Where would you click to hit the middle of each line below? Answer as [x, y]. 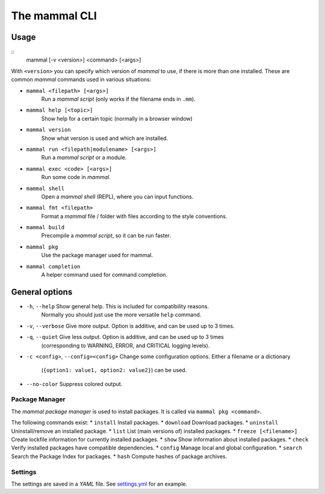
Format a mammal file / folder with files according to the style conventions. [134, 216]
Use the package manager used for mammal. [97, 255]
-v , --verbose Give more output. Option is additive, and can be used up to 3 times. [130, 326]
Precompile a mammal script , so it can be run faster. [106, 236]
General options [42, 292]
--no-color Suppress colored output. [74, 384]
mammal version [49, 130]
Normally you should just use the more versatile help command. [121, 315]
